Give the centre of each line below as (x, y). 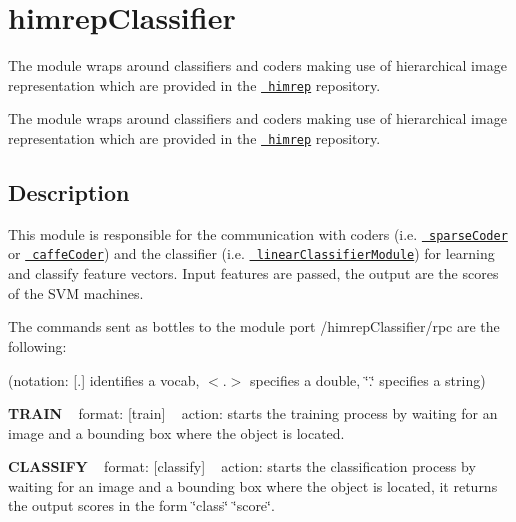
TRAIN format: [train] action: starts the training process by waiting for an (253, 413)
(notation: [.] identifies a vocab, (104, 379)
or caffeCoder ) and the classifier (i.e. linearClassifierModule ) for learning (251, 253)
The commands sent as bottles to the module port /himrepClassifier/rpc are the (254, 326)
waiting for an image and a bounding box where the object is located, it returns (253, 485)
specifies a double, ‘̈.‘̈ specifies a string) (367, 379)
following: (37, 345)
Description (69, 192)
